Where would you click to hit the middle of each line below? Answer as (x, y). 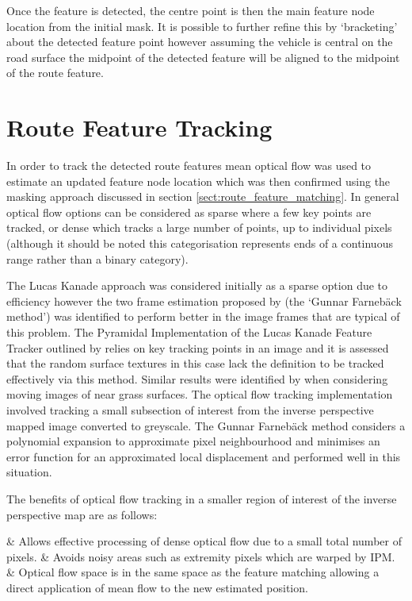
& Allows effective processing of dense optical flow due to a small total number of (204, 541)
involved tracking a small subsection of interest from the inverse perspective (190, 410)
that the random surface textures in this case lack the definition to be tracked (195, 363)
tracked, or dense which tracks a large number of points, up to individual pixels (199, 227)
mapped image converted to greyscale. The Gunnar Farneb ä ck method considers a (206, 425)
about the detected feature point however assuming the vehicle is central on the (200, 42)
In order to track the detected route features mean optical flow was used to (189, 166)
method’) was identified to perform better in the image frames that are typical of (203, 316)
